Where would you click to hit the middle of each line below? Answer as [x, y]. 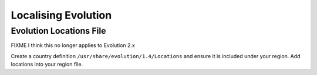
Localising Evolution [61, 15]
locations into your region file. [47, 65]
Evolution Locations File [58, 31]
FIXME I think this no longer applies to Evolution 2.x [73, 45]
